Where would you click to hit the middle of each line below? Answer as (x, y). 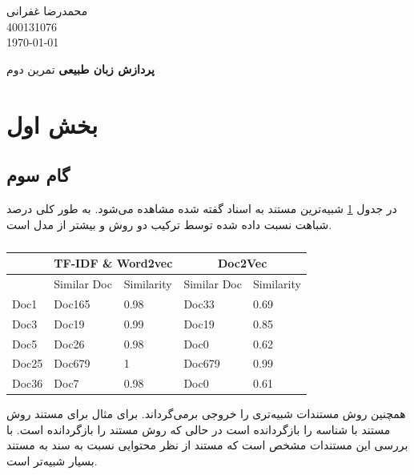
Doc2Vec (242, 263)
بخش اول (52, 124)
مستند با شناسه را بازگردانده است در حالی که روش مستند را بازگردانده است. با (199, 429)
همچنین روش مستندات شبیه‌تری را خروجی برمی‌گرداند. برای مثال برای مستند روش (206, 414)
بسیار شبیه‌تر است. (52, 461)
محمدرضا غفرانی (47, 10)
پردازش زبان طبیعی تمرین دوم (80, 68)
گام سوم (38, 175)
